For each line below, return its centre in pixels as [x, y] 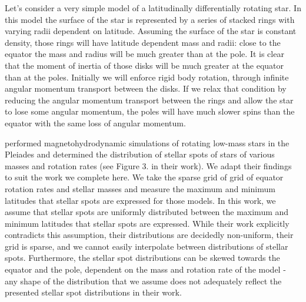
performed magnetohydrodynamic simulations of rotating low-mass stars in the [147, 142]
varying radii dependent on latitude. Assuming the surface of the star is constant [151, 31]
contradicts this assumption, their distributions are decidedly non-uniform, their [149, 235]
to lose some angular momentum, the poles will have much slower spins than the [150, 111]
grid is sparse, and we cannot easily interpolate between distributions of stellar [147, 246]
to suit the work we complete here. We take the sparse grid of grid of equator [144, 177]
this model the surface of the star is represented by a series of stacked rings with [150, 19]
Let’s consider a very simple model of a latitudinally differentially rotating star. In [153, 8]
